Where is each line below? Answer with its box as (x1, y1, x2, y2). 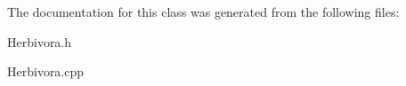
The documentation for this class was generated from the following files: (7, 3, 400, 20)
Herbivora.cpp (7, 62, 85, 81)
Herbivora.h (7, 32, 72, 51)
